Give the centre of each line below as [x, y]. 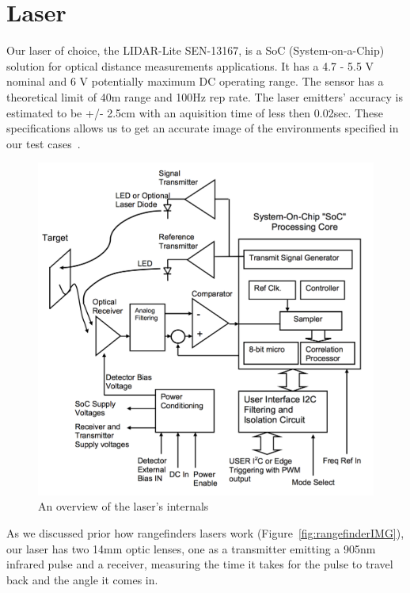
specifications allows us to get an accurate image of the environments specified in [203, 128]
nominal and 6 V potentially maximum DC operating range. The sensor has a [195, 81]
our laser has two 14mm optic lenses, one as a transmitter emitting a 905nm [191, 548]
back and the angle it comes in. [82, 579]
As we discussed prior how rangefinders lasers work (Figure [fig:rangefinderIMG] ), [205, 532]
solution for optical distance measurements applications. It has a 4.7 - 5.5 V [190, 65]
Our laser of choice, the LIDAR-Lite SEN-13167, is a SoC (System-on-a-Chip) [196, 50]
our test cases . [44, 143]
